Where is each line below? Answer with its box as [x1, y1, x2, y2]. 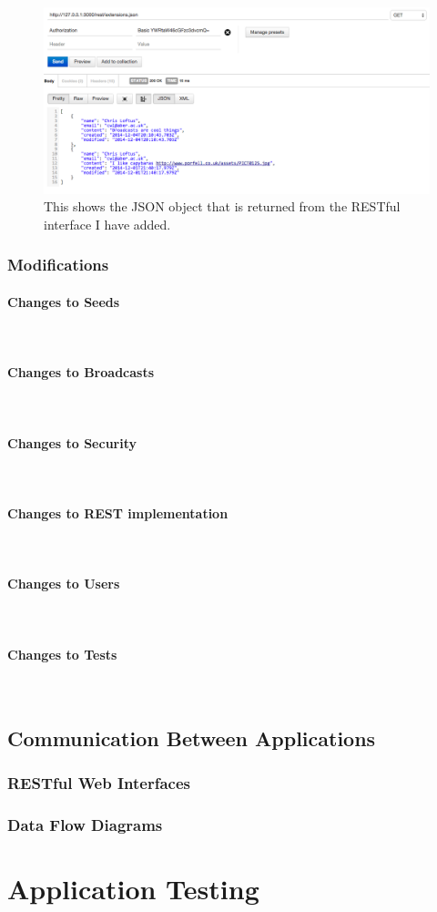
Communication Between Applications [7, 723, 376, 752]
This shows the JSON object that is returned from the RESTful [44, 197, 401, 216]
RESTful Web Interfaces [7, 772, 190, 794]
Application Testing [7, 870, 259, 907]
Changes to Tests [7, 644, 117, 663]
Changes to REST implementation [7, 503, 229, 522]
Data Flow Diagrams [7, 814, 163, 836]
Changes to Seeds [7, 292, 120, 311]
